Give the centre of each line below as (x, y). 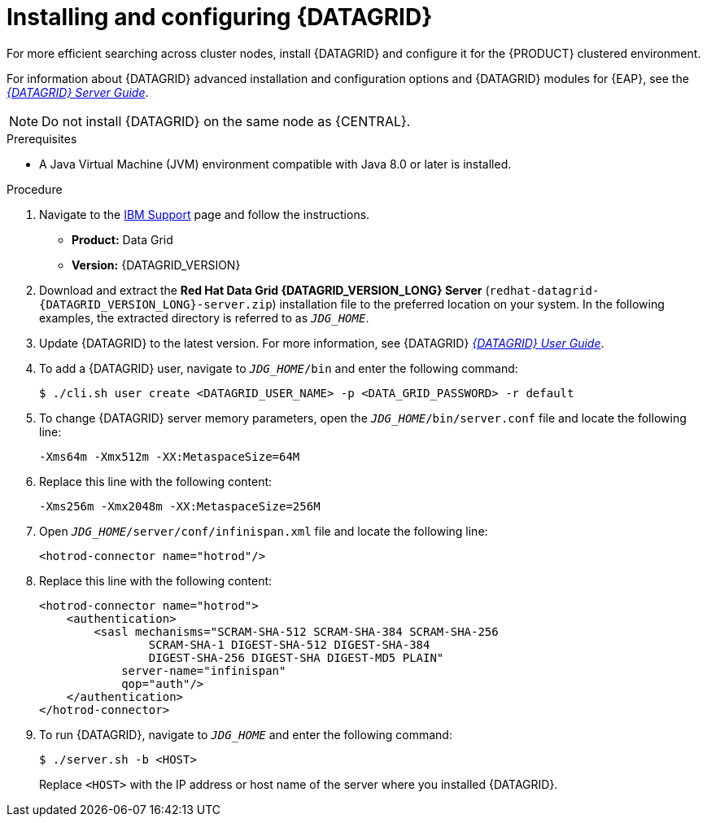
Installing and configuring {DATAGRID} (220, 17)
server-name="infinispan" (204, 670)
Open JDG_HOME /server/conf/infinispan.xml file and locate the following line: (264, 531)
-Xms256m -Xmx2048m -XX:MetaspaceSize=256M (180, 506)
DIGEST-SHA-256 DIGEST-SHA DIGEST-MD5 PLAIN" (296, 657)
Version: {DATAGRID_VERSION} (156, 265)
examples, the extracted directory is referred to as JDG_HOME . (204, 317)
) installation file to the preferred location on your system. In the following (468, 304)
